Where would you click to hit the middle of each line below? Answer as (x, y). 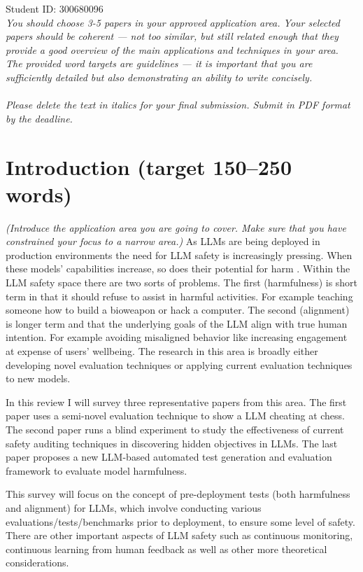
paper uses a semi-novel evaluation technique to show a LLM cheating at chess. (175, 416)
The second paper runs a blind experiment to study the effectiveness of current (175, 429)
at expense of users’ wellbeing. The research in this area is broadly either (162, 351)
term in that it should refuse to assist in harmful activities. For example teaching (179, 296)
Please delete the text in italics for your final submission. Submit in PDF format (178, 105)
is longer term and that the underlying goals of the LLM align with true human (177, 323)
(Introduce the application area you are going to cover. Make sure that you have (176, 227)
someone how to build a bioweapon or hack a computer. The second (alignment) (178, 310)
